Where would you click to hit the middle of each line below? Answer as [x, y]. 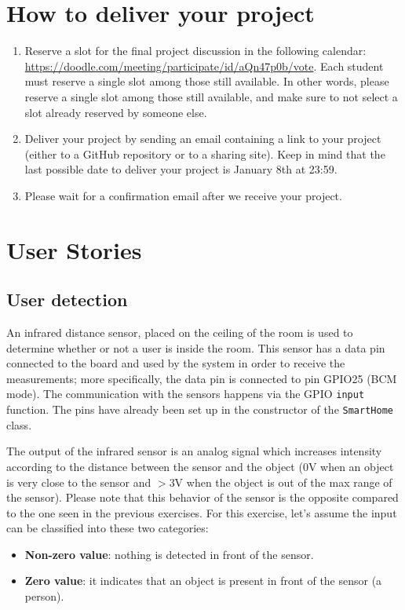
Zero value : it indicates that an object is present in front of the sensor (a [203, 581]
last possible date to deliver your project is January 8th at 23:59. [181, 169]
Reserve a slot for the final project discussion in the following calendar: [195, 51]
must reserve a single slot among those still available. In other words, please [207, 81]
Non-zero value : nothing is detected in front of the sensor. [169, 554]
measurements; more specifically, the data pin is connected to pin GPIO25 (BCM [202, 378]
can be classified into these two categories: [108, 528]
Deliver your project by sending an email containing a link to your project [203, 139]
